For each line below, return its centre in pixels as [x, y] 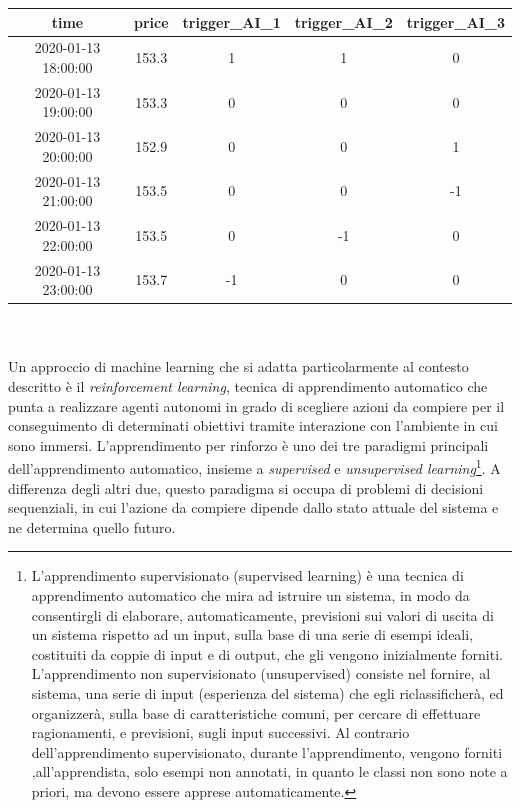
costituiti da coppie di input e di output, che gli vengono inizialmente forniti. [267, 653]
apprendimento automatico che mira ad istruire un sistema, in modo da [250, 595]
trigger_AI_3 [455, 21]
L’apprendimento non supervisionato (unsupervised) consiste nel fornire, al [261, 673]
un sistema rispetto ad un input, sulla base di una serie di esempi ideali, [252, 634]
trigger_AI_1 [231, 21]
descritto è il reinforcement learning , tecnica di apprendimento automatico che [248, 386]
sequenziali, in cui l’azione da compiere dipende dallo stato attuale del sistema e [253, 507]
